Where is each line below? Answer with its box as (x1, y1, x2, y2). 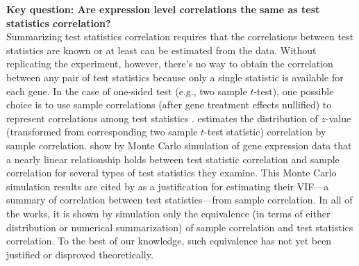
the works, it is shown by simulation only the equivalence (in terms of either (6, 206, 331, 220)
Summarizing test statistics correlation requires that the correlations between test (6, 29, 354, 44)
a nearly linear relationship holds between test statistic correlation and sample (6, 151, 340, 166)
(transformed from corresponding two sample (6, 124, 198, 139)
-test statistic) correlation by (204, 124, 326, 139)
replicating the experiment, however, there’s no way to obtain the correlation (6, 56, 333, 71)
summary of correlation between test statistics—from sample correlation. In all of (6, 192, 353, 207)
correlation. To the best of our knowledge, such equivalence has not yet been (6, 233, 332, 248)
